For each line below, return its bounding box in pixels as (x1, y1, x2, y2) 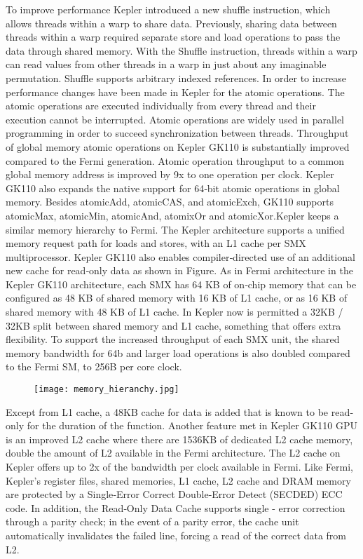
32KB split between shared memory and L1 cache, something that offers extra (6, 318, 341, 332)
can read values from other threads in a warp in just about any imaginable (6, 57, 327, 72)
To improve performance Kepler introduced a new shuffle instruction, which (6, 2, 331, 16)
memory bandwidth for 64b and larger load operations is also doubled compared (6, 345, 350, 360)
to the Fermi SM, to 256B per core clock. (6, 359, 182, 374)
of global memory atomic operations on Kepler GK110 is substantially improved (6, 139, 350, 154)
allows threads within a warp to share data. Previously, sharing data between (6, 15, 337, 30)
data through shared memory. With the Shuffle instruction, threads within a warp (6, 43, 357, 58)
